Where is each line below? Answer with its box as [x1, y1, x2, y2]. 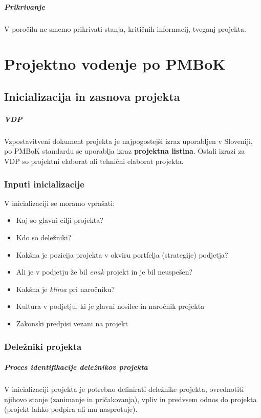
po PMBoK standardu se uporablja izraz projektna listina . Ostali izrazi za [4, 145, 245, 156]
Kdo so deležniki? [16, 232, 72, 243]
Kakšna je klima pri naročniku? [16, 283, 115, 294]
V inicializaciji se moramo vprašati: [4, 197, 115, 208]
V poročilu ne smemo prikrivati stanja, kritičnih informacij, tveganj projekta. [4, 23, 246, 34]
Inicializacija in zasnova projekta [4, 88, 180, 104]
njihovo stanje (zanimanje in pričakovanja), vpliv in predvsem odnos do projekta [4, 393, 257, 404]
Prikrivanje [4, 1, 45, 12]
